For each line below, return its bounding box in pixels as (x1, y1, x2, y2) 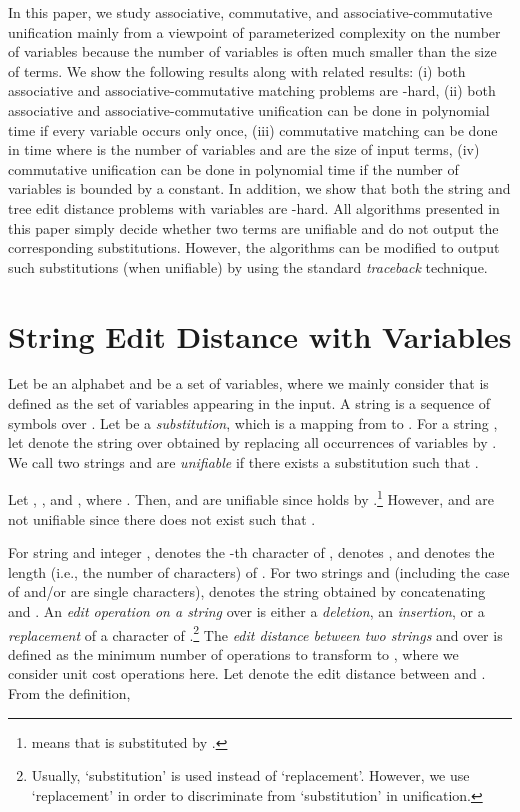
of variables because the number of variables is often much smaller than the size (8, 41, 497, 62)
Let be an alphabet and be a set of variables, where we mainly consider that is (8, 373, 489, 394)
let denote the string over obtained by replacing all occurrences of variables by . (8, 432, 497, 453)
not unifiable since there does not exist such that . (8, 508, 316, 529)
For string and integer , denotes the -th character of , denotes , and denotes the (8, 542, 495, 563)
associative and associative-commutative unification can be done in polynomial (8, 99, 490, 120)
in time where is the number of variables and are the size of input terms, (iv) (8, 139, 480, 160)
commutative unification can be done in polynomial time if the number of (8, 158, 459, 179)
